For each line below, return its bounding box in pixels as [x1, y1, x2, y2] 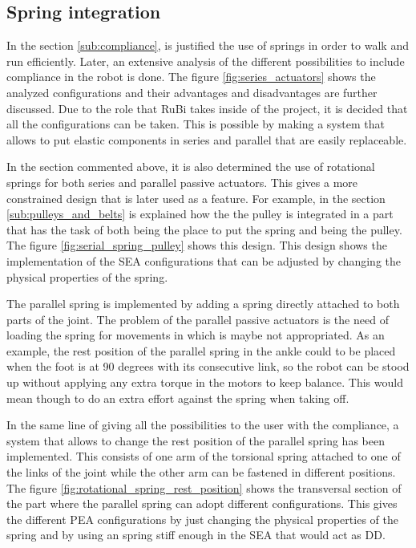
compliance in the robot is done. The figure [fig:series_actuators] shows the [6, 68, 376, 85]
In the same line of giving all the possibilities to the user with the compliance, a [6, 416, 399, 433]
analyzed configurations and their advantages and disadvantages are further [6, 83, 378, 100]
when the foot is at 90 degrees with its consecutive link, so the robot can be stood [6, 358, 410, 375]
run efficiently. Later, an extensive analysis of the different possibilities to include [6, 52, 405, 69]
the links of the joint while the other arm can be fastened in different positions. [6, 464, 396, 481]
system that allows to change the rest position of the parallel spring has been [6, 432, 385, 449]
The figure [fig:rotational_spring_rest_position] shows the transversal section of [6, 479, 402, 496]
